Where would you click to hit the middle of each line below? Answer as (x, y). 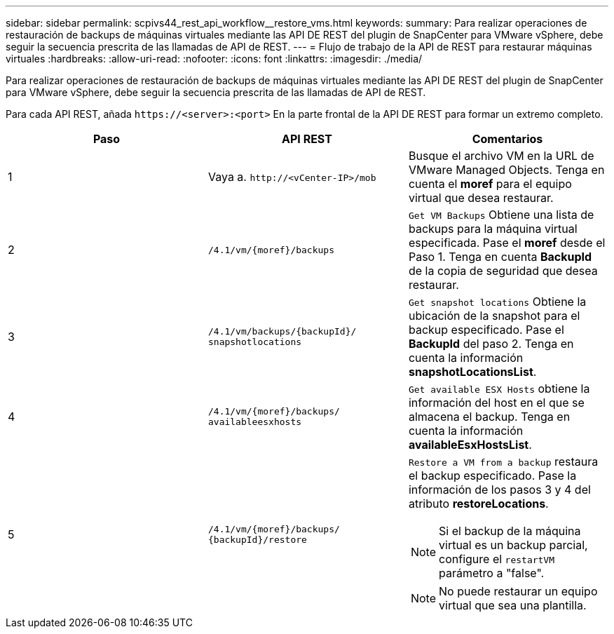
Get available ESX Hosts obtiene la (499, 389)
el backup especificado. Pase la (492, 475)
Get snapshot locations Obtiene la (497, 302)
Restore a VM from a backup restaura (503, 461)
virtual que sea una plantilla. (513, 605)
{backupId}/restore (257, 540)
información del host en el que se (496, 403)
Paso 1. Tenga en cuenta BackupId (500, 257)
